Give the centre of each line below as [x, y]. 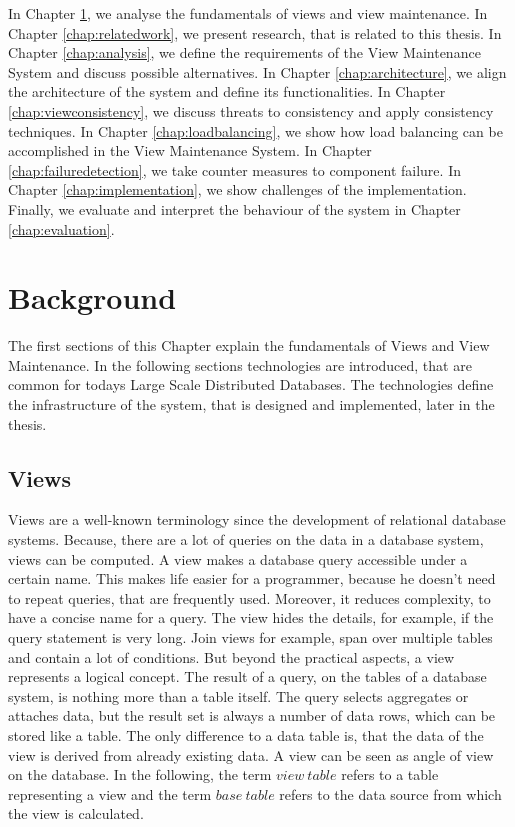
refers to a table [390, 774]
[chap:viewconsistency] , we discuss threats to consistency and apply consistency [251, 110]
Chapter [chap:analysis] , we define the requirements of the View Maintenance [244, 52]
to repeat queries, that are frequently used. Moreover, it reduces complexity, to [249, 597]
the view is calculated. [76, 813]
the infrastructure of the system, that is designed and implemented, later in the [251, 404]
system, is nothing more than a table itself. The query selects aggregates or [238, 695]
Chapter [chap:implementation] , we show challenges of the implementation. [237, 189]
